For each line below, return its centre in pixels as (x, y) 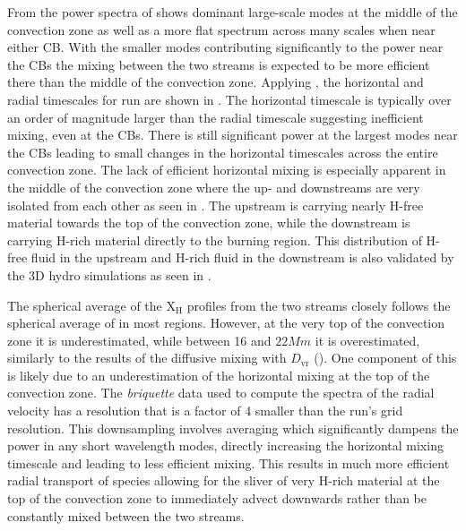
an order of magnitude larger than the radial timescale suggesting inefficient (216, 117)
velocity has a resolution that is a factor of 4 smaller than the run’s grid (205, 411)
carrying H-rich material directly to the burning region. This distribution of (215, 240)
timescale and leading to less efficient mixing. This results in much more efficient (229, 462)
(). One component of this (385, 358)
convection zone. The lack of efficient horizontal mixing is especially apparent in (227, 170)
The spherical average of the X (91, 305)
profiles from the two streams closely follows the (319, 305)
